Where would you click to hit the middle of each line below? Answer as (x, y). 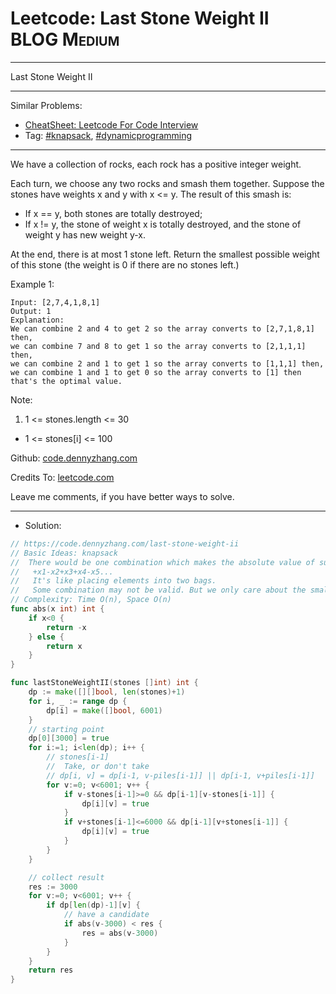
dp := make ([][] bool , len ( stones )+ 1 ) (107, 692)
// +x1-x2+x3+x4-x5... (62, 572)
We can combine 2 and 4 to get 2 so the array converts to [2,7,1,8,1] (162, 328)
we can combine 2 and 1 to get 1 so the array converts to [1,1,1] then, (167, 363)
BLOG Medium (65, 39)
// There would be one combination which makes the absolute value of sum (171, 562)
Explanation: (37, 320)
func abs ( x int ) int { (57, 609)
